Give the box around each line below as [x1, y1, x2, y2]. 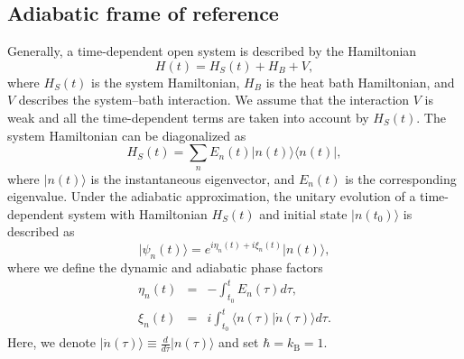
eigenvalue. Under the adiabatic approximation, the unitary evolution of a [7, 187, 416, 206]
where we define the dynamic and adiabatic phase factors [7, 258, 323, 277]
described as [7, 222, 75, 241]
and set [218, 333, 259, 352]
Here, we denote [7, 333, 97, 352]
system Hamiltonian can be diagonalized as [7, 125, 246, 144]
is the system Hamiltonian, [91, 72, 240, 91]
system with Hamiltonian [68, 204, 208, 223]
